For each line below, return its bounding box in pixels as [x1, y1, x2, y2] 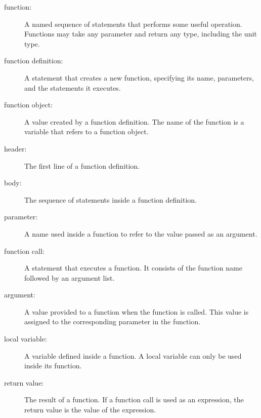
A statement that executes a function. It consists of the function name [24, 262, 242, 273]
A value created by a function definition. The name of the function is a [24, 116, 244, 127]
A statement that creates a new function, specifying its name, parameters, [24, 72, 254, 83]
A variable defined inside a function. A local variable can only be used [24, 350, 242, 361]
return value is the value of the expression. [24, 404, 156, 415]
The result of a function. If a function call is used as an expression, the [24, 394, 244, 405]
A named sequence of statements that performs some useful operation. [24, 18, 242, 29]
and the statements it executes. [24, 82, 121, 93]
